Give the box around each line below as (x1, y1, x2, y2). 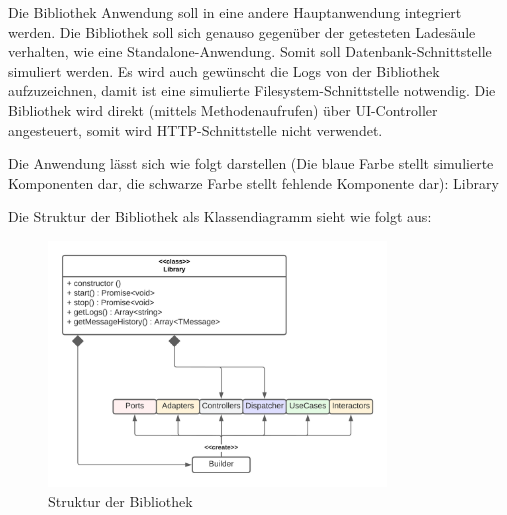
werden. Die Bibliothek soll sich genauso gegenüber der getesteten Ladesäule (8, 21, 476, 42)
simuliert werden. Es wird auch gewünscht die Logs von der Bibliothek (8, 60, 440, 81)
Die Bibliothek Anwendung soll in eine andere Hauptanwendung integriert (8, 2, 462, 22)
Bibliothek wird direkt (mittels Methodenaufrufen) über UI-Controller (8, 99, 438, 120)
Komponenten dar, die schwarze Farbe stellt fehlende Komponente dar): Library (8, 172, 499, 193)
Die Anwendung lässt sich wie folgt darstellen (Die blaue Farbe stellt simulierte (8, 153, 494, 174)
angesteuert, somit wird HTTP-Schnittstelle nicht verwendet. (8, 119, 383, 140)
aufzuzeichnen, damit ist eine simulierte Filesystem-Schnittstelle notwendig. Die (8, 80, 496, 101)
